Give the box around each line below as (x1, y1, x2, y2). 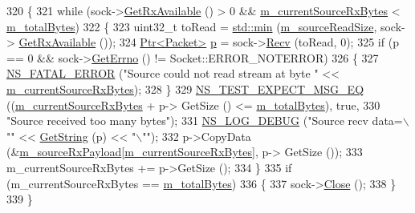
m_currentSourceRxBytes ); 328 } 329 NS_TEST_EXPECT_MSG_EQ (6, 80, 364, 97)
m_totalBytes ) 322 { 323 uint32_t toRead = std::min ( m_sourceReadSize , (6, 18, 377, 34)
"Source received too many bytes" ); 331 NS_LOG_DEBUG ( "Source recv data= (6, 112, 403, 129)
